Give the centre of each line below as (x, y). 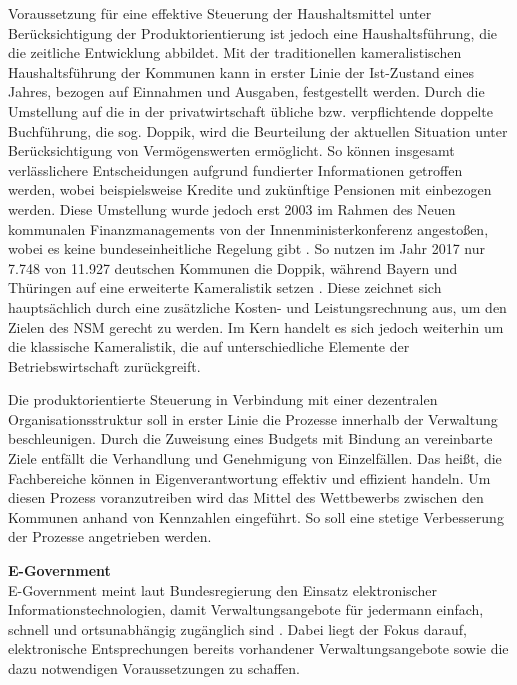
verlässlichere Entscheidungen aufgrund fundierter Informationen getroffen (235, 169)
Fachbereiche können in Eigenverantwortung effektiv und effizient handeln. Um (249, 477)
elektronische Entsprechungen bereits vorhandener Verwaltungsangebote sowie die (258, 648)
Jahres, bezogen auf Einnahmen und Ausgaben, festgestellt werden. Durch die (246, 91)
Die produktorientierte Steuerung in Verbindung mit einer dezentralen (223, 399)
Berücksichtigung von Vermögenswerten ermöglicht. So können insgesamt (231, 150)
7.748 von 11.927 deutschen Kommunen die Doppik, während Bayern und (233, 267)
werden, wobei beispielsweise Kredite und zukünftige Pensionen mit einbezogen (250, 189)
